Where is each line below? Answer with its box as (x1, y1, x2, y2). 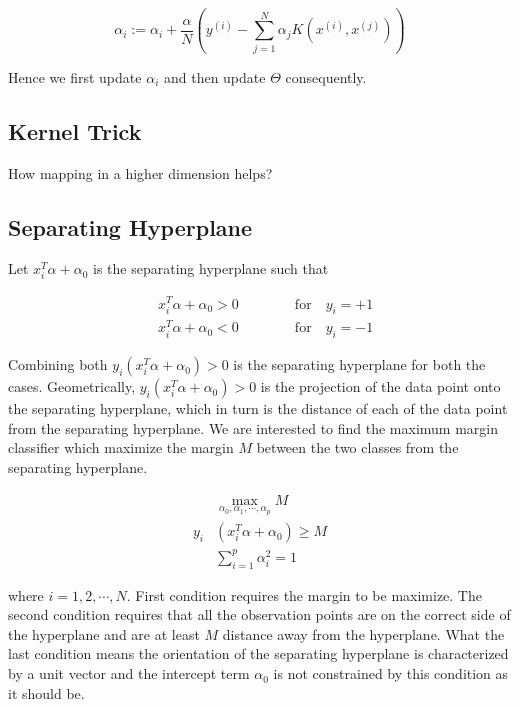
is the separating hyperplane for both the (233, 354, 486, 375)
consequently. (285, 66, 367, 87)
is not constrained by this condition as (273, 663, 509, 684)
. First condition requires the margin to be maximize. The (126, 584, 482, 605)
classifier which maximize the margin (8, 437, 234, 458)
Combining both (8, 354, 108, 375)
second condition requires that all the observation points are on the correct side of (8, 604, 511, 625)
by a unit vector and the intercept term (8, 663, 250, 684)
